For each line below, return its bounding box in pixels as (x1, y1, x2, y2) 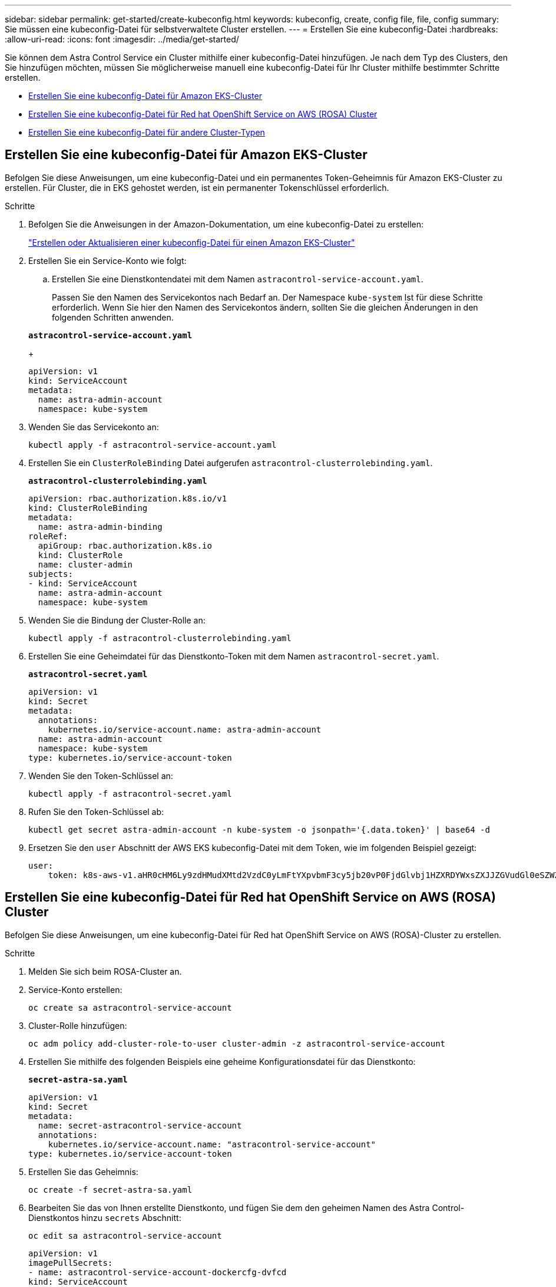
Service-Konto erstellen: (28, 984, 123, 995)
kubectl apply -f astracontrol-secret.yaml (28, 788, 232, 798)
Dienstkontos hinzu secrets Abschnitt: (28, 1212, 181, 1223)
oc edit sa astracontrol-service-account (28, 1230, 222, 1240)
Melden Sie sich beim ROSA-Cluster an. (28, 966, 182, 976)
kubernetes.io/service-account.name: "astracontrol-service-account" (48, 1139, 376, 1149)
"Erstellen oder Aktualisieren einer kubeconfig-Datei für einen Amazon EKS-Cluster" (28, 237, 355, 247)
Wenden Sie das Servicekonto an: (28, 421, 159, 432)
